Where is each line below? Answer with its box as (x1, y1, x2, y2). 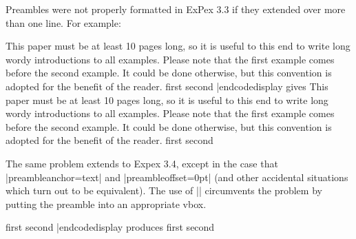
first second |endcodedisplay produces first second (6, 220, 215, 234)
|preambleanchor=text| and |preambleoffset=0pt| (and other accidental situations (6, 169, 348, 184)
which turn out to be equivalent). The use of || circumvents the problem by (6, 183, 322, 198)
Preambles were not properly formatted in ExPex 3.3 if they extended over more (6, 2, 346, 16)
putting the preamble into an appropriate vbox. (6, 196, 207, 211)
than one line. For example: (6, 15, 121, 30)
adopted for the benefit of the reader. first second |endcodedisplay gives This (6, 79, 328, 93)
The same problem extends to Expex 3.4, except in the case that (6, 156, 278, 170)
